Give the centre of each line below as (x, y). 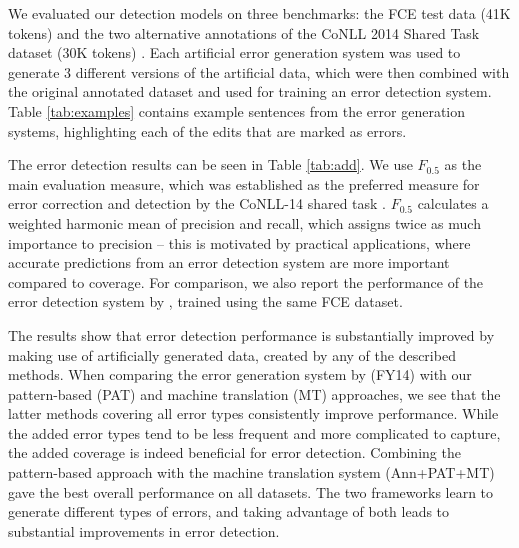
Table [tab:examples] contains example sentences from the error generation (237, 110)
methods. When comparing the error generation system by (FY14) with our (240, 374)
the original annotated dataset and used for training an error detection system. (250, 91)
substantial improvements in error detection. (144, 530)
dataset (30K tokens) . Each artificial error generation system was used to (234, 52)
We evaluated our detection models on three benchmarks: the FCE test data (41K (259, 13)
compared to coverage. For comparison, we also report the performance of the (246, 281)
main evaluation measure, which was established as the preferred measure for (244, 183)
